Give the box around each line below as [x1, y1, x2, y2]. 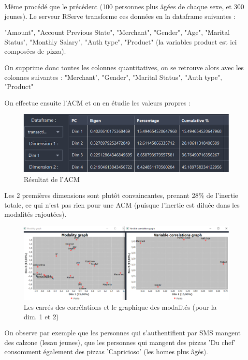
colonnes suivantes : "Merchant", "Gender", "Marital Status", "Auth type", [4, 72, 222, 82]
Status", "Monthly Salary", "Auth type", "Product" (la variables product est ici [4, 36, 237, 46]
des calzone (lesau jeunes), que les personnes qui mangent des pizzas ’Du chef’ [4, 337, 235, 347]
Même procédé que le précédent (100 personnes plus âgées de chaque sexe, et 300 [4, 1, 244, 11]
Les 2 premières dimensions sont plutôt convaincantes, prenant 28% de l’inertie [4, 190, 238, 200]
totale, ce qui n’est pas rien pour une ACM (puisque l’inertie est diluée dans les [4, 199, 240, 210]
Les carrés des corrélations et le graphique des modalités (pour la [24, 301, 217, 312]
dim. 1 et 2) [24, 311, 59, 321]
